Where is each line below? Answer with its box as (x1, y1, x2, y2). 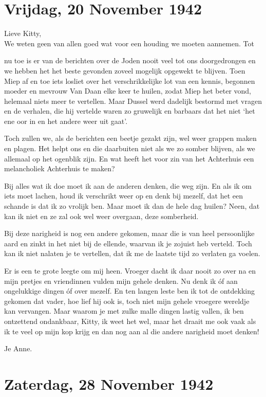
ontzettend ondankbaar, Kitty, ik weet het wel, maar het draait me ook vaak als (4, 315, 256, 326)
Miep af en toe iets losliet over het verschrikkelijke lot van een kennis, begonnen (4, 75, 255, 86)
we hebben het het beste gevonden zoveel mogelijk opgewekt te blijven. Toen (4, 65, 245, 76)
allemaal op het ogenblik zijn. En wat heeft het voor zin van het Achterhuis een (4, 153, 254, 164)
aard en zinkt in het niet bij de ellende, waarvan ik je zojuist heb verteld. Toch (4, 238, 252, 248)
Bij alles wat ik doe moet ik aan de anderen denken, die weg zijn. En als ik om (4, 180, 252, 191)
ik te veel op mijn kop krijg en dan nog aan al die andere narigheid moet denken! (4, 326, 259, 336)
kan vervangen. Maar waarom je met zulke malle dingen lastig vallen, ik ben (4, 305, 244, 316)
